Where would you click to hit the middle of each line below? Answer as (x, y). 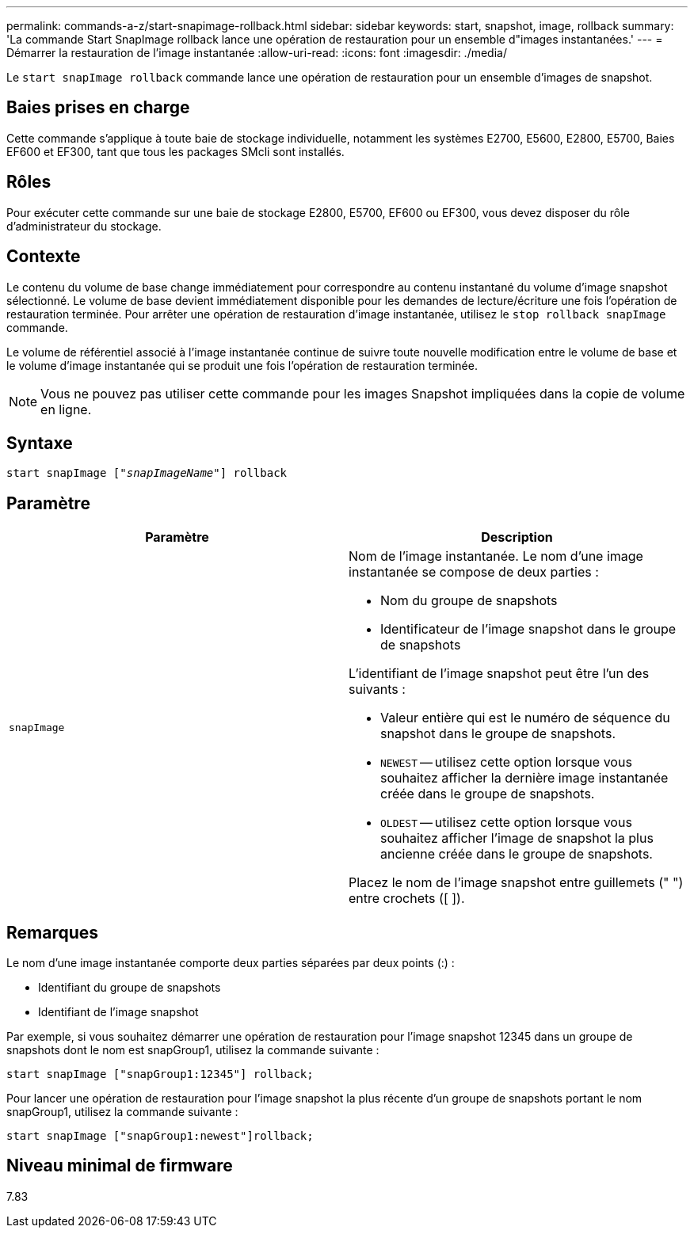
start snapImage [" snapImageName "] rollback (147, 473)
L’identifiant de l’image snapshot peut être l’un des (499, 674)
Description (517, 537)
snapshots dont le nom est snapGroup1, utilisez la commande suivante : (193, 1050)
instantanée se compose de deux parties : (474, 572)
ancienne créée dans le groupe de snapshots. (517, 854)
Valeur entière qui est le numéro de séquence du (525, 718)
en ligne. (66, 409)
